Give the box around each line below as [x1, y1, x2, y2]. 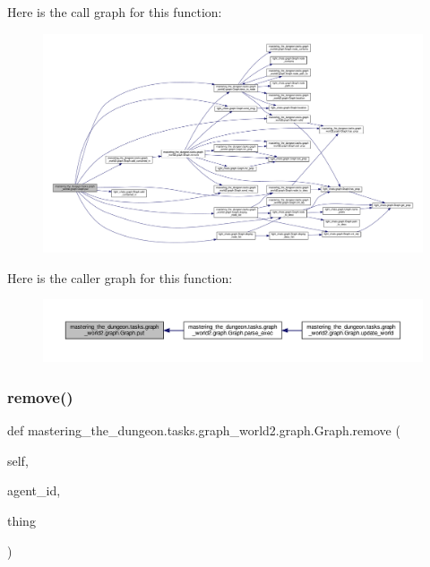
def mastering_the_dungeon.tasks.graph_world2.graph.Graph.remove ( [7, 421, 400, 440]
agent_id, [7, 481, 61, 500]
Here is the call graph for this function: [7, 3, 222, 21]
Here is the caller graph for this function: [7, 268, 233, 287]
